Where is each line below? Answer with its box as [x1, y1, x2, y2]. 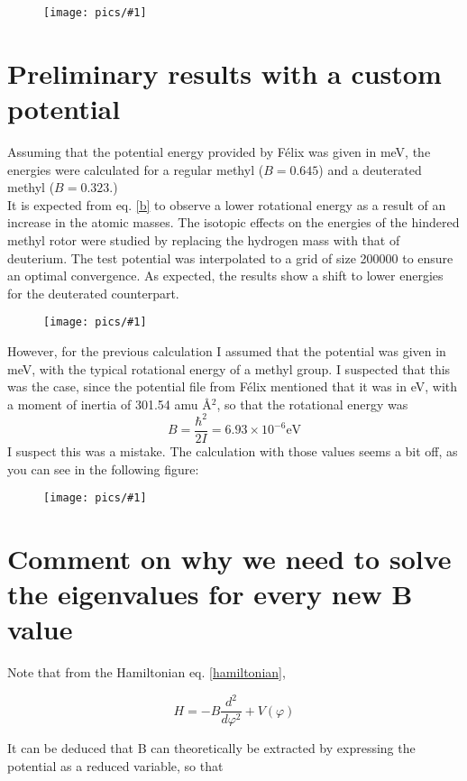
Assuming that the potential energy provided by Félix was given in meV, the [7, 142, 431, 161]
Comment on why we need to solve [7, 539, 452, 576]
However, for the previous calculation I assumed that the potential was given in [7, 341, 446, 360]
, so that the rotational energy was [216, 394, 408, 413]
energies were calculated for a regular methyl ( [7, 160, 264, 179]
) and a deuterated [318, 160, 422, 179]
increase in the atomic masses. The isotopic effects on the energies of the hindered [7, 213, 460, 232]
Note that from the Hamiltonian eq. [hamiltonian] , [7, 663, 286, 682]
